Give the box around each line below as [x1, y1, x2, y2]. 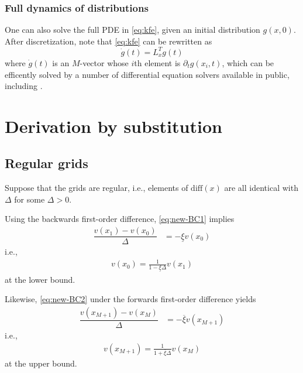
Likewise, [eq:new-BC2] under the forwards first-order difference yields [5, 293, 256, 305]
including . [5, 80, 43, 92]
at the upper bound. [5, 357, 77, 369]
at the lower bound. [5, 273, 75, 285]
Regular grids [5, 154, 88, 172]
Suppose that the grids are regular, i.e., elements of [5, 182, 188, 194]
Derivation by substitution [5, 114, 222, 138]
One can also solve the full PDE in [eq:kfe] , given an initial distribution [5, 23, 260, 36]
